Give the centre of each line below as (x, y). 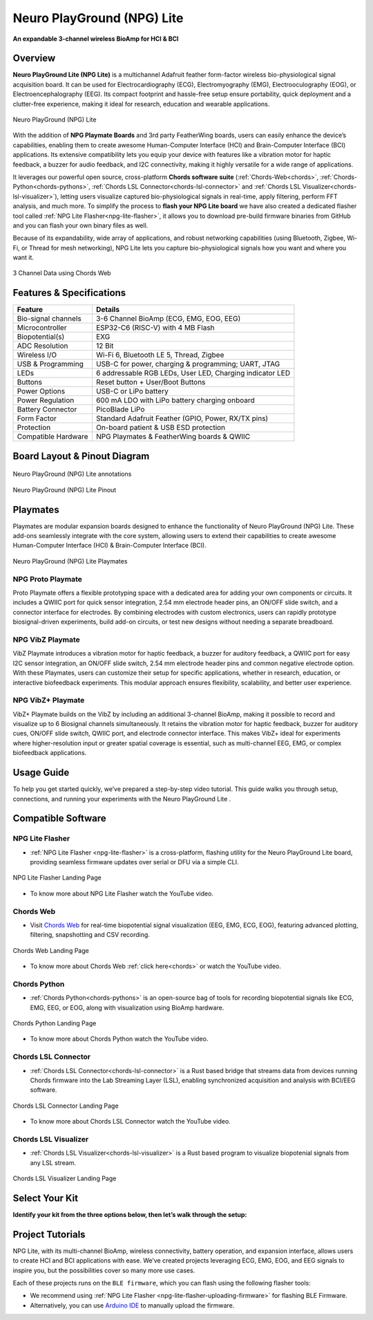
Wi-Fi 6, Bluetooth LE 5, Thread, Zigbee (160, 355)
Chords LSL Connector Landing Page (66, 1106)
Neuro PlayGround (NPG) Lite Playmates (70, 561)
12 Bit (105, 346)
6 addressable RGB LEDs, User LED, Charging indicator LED (193, 373)
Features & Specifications (69, 293)
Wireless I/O (37, 355)
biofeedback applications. (50, 753)
